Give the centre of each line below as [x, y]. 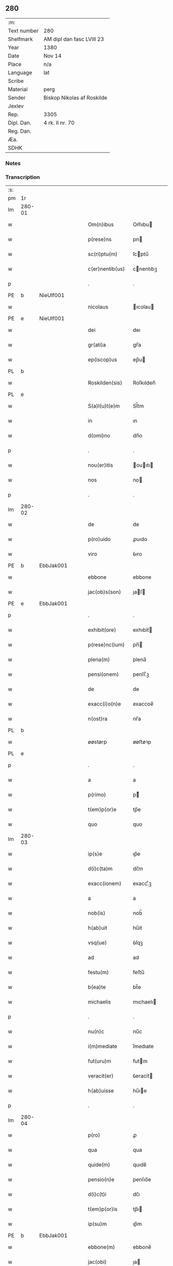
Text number [23, 30]
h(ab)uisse [101, 1091]
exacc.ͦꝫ [142, 883]
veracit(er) [101, 1076]
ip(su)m [97, 1224]
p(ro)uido [99, 539]
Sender [17, 97]
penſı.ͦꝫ [141, 674]
